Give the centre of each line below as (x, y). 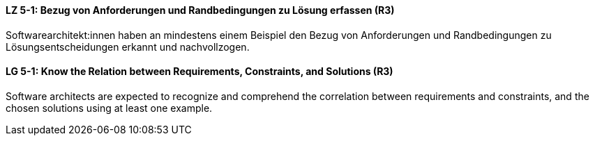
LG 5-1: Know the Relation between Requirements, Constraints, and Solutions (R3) (199, 72)
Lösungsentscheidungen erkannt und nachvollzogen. (128, 47)
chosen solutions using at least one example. (109, 108)
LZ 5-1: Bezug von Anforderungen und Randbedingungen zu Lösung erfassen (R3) (200, 10)
